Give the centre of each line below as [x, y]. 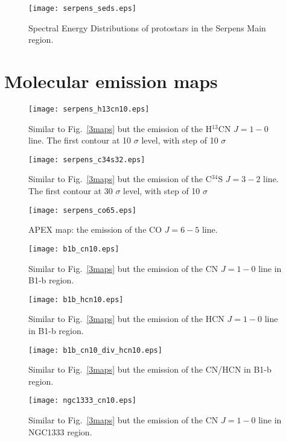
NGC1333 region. [60, 431]
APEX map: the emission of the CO [95, 229]
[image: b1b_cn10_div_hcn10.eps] [95, 350]
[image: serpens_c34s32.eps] [87, 159]
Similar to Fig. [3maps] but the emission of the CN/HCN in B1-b [150, 369]
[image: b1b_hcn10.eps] [76, 299]
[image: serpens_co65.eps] [82, 210]
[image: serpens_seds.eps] [82, 8]
